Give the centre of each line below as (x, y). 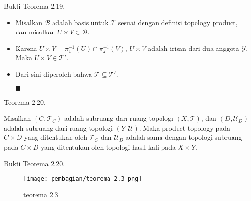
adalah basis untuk (80, 22)
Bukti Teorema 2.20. (35, 163)
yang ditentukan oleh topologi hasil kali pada (108, 146)
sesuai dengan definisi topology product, (178, 22)
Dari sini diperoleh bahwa (54, 74)
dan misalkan (35, 32)
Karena (26, 48)
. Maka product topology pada (184, 127)
